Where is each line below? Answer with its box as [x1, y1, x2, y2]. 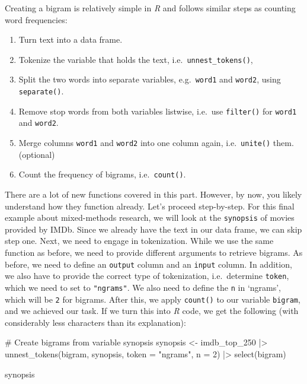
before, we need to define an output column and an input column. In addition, [5, 258, 292, 270]
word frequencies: [5, 13, 68, 26]
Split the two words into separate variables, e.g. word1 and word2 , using [18, 73, 281, 85]
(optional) [18, 148, 55, 160]
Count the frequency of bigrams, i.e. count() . [18, 168, 186, 180]
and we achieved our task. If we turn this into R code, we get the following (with [5, 304, 299, 317]
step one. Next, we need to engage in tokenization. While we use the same [5, 234, 274, 247]
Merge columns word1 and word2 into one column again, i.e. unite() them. [18, 137, 294, 149]
